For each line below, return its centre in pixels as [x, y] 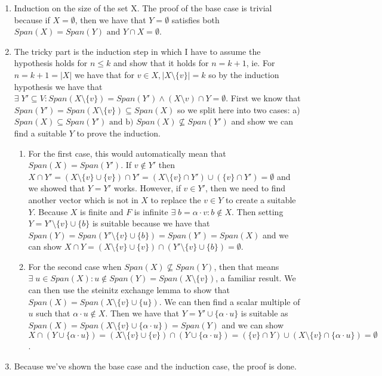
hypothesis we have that [58, 86]
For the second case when [75, 266]
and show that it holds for [161, 63]
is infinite [151, 211]
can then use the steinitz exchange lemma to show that [129, 290]
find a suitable [40, 133]
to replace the [176, 199]
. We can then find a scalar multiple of [229, 301]
